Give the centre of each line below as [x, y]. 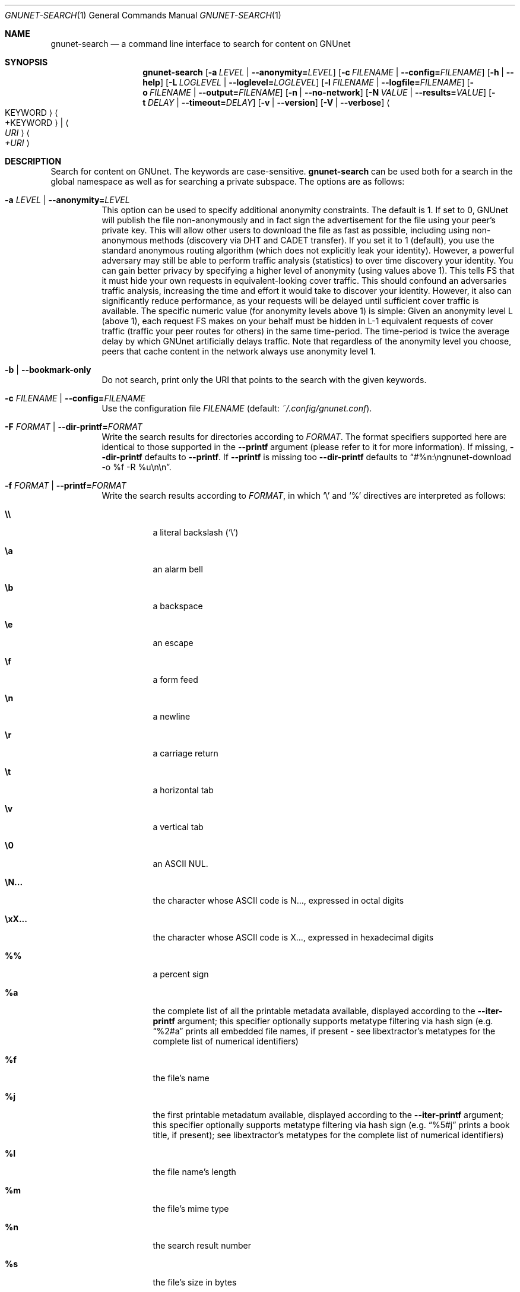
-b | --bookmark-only [48, 370]
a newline [172, 716]
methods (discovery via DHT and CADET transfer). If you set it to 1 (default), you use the [322, 240]
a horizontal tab [183, 790]
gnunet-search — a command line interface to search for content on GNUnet [201, 44]
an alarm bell [178, 569]
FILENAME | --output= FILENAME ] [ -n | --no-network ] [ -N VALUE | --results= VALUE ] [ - [323, 92]
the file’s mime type [191, 1209]
